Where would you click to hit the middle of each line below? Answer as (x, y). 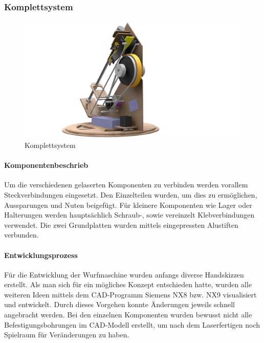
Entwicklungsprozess (41, 255)
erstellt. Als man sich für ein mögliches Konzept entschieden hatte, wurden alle (128, 284)
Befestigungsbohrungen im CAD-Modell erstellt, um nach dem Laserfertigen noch (132, 324)
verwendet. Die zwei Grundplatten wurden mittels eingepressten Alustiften (121, 224)
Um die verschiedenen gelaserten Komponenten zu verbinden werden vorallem (126, 185)
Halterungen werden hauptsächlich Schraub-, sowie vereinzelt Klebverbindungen (129, 215)
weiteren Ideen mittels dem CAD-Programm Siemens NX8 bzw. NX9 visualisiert (130, 294)
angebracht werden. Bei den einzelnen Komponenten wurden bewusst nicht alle (128, 315)
